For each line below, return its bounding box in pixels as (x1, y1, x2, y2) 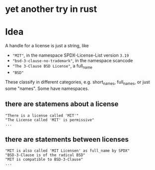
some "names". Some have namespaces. (5, 85, 89, 91)
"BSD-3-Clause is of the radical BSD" (5, 153, 85, 158)
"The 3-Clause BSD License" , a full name (12, 63, 93, 70)
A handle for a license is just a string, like (5, 43, 89, 49)
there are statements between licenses (5, 135, 129, 144)
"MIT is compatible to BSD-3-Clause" (5, 157, 83, 162)
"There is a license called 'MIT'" (5, 113, 79, 118)
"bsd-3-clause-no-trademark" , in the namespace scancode (12, 58, 133, 64)
